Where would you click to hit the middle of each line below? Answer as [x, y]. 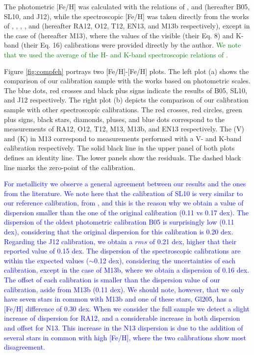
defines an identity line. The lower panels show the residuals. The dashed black [123, 157]
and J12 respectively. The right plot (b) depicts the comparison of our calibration [126, 100]
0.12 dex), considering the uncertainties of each [165, 260]
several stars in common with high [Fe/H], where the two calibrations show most [125, 337]
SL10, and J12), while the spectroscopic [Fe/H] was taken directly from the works [127, 16]
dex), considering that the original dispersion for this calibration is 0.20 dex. [119, 232]
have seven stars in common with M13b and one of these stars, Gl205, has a [118, 299]
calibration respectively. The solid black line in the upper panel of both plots [119, 148]
